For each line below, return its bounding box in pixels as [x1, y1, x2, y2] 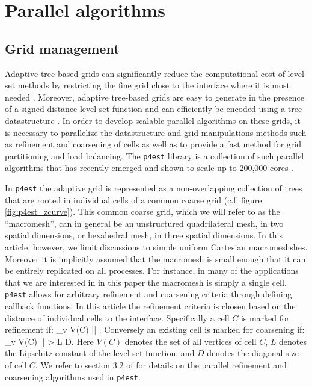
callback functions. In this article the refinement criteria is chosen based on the [5, 300, 296, 312]
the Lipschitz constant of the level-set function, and [5, 347, 195, 359]
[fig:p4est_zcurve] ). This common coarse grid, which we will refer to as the [5, 205, 280, 218]
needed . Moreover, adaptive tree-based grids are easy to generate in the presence [5, 90, 304, 103]
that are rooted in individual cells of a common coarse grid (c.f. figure [5, 193, 262, 206]
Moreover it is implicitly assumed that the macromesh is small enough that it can [5, 252, 306, 265]
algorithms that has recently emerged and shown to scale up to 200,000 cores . [5, 161, 294, 174]
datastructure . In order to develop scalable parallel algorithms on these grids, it [5, 114, 301, 126]
